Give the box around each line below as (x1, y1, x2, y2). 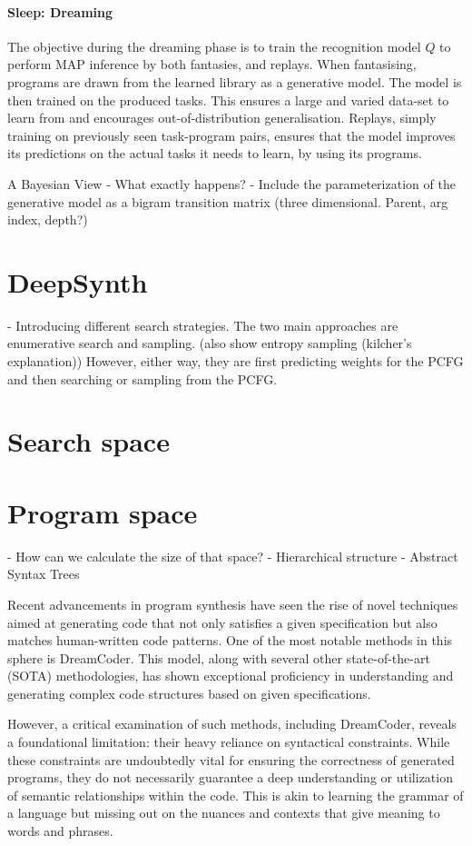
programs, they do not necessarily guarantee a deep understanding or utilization (7, 768, 453, 787)
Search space (7, 423, 170, 460)
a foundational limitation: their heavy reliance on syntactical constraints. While (7, 732, 450, 751)
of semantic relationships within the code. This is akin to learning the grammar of (7, 785, 464, 804)
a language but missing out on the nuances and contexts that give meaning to (7, 803, 440, 822)
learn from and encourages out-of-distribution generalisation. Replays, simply (7, 108, 437, 127)
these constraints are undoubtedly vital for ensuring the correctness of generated (7, 750, 455, 769)
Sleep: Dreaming (7, 2, 113, 21)
